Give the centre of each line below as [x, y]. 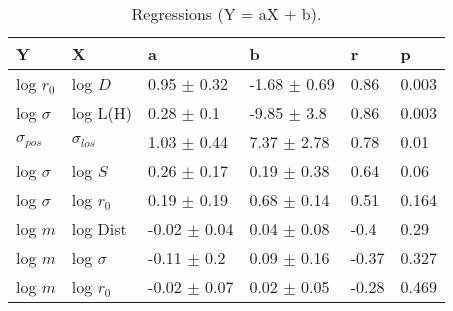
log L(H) [102, 112]
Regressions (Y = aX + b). [226, 13]
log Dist [99, 228]
